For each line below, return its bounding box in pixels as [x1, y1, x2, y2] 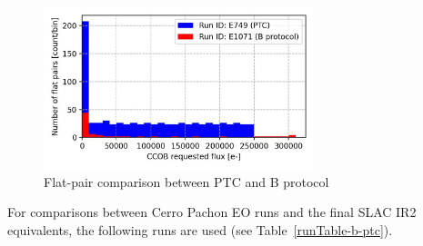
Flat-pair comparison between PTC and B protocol [44, 172, 329, 191]
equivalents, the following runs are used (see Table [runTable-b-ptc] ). [7, 220, 393, 239]
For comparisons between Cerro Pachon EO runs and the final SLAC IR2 [7, 202, 417, 221]
